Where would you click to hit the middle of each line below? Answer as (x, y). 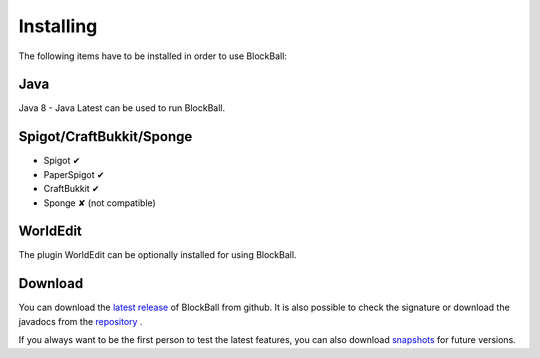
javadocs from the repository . (80, 321)
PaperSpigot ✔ (74, 174)
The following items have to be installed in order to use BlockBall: (152, 56)
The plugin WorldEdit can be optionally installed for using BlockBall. (157, 255)
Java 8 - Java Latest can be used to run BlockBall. (121, 108)
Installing (58, 26)
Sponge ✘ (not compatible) (100, 202)
